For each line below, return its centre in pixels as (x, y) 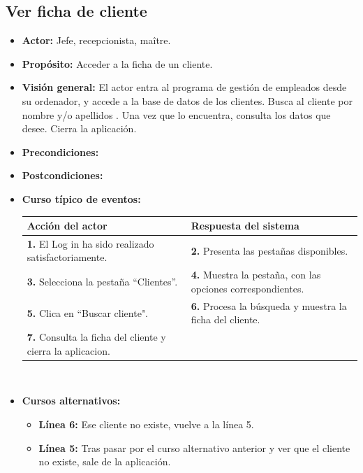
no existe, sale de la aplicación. (105, 461)
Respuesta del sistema (245, 226)
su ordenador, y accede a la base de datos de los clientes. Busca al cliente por (187, 100)
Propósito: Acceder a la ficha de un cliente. (117, 63)
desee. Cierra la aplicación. (79, 128)
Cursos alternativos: (71, 401)
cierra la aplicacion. (68, 350)
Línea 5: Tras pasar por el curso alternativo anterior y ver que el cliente (194, 447)
